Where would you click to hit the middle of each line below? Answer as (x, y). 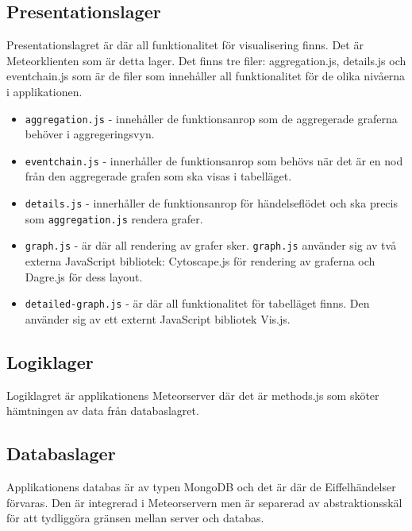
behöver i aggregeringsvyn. (90, 134)
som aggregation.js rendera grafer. (114, 218)
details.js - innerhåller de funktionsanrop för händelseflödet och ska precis (211, 203)
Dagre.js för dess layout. (84, 276)
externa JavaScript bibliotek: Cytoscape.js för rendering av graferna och (200, 261)
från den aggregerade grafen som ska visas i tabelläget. (158, 176)
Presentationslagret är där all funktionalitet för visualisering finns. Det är (185, 45)
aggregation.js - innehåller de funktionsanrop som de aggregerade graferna (211, 118)
